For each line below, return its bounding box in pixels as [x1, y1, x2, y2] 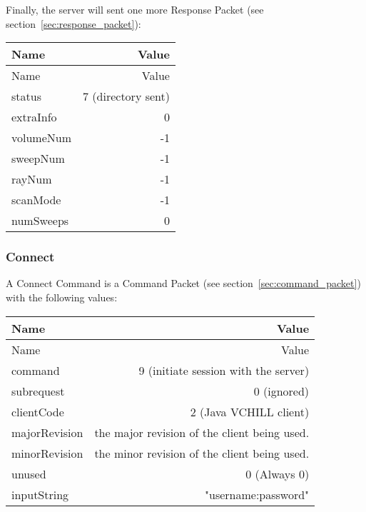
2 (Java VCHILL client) [190, 403, 310, 420]
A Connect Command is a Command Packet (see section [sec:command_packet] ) [6, 276, 361, 291]
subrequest [11, 382, 65, 399]
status [11, 88, 41, 105]
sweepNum [11, 150, 65, 167]
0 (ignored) [253, 382, 310, 399]
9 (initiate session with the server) [138, 361, 310, 378]
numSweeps [11, 212, 69, 229]
